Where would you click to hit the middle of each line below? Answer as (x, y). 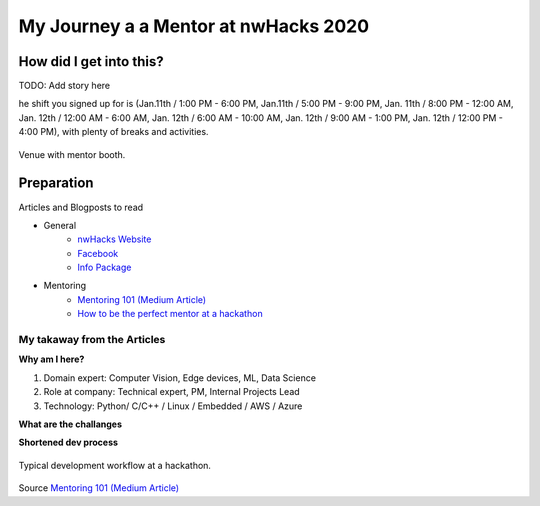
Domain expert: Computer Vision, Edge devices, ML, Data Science (180, 377)
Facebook (98, 253)
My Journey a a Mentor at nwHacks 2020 (194, 26)
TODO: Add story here (64, 86)
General (60, 225)
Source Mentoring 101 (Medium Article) (99, 488)
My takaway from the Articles (92, 340)
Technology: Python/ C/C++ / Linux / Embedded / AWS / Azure (173, 406)
